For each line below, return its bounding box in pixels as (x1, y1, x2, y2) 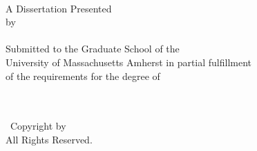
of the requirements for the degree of (6, 68, 160, 83)
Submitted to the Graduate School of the (6, 41, 180, 56)
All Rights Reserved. (6, 132, 93, 146)
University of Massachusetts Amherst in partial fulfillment (6, 54, 252, 69)
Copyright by (10, 119, 66, 133)
